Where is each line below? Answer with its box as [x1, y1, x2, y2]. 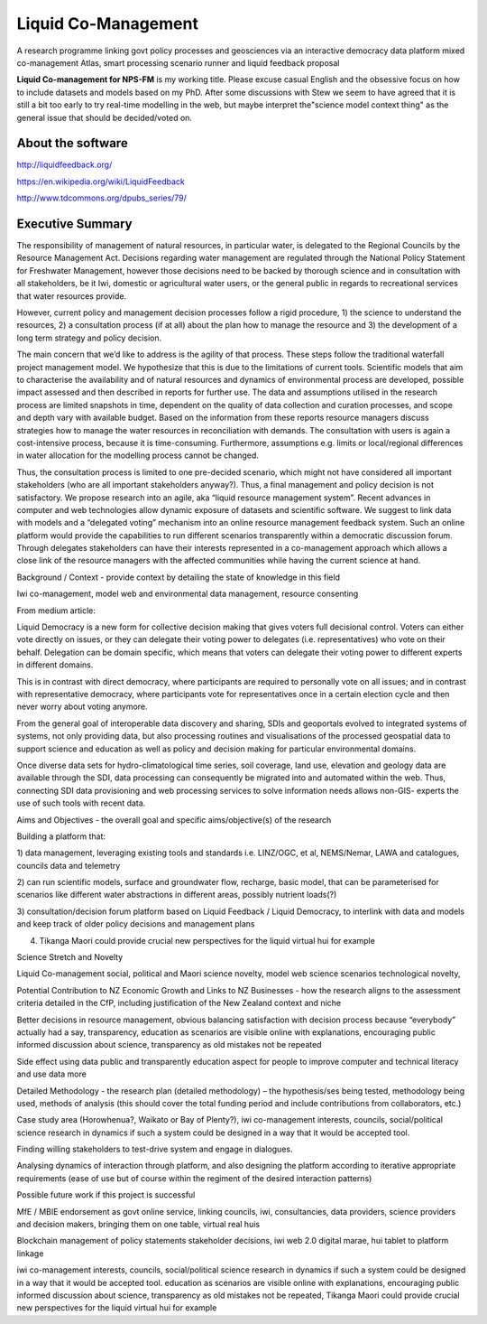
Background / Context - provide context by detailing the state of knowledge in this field [16, 572, 340, 583]
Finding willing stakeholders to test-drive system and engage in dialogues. [16, 1143, 293, 1155]
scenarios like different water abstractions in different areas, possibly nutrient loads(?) [16, 890, 337, 900]
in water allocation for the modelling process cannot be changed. [16, 450, 259, 461]
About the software [16, 135, 128, 151]
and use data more [16, 1068, 87, 1079]
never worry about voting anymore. [16, 701, 148, 713]
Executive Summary [16, 217, 133, 231]
